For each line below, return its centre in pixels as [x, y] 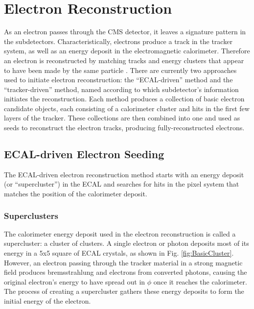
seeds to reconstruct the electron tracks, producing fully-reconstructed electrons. [124, 128]
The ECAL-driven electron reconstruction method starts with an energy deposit [124, 174]
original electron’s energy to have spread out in [75, 281]
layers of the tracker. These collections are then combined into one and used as [122, 118]
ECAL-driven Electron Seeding [84, 154]
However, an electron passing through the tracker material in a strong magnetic [123, 262]
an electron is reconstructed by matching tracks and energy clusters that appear [124, 60]
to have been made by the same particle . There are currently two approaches [120, 70]
